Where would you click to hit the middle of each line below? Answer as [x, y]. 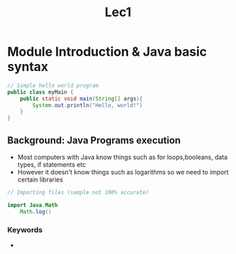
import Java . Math [33, 205]
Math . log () [36, 212]
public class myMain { [40, 92]
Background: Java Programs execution [94, 140]
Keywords [25, 229]
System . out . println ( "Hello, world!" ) [87, 105]
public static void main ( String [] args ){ [81, 99]
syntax [28, 67]
